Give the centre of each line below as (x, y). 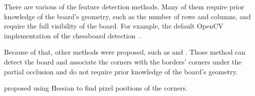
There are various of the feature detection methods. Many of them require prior (124, 6)
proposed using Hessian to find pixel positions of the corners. (96, 88)
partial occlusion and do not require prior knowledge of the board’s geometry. (121, 71)
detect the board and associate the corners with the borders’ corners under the (123, 61)
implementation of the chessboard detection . (72, 35)
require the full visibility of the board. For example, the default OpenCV (114, 26)
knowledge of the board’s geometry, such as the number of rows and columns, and (127, 16)
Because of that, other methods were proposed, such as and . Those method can (125, 52)
